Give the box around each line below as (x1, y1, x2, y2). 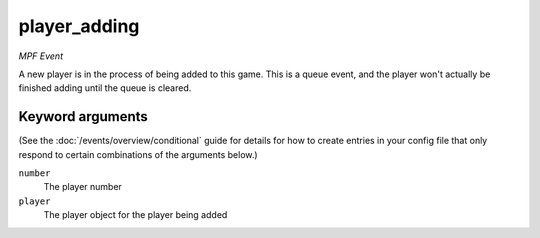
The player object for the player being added (43, 209, 228, 221)
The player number (43, 181, 122, 193)
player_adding (18, 15, 140, 37)
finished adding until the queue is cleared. (18, 82, 192, 94)
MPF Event (18, 50, 64, 62)
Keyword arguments (18, 108, 149, 125)
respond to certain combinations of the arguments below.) (18, 148, 259, 160)
